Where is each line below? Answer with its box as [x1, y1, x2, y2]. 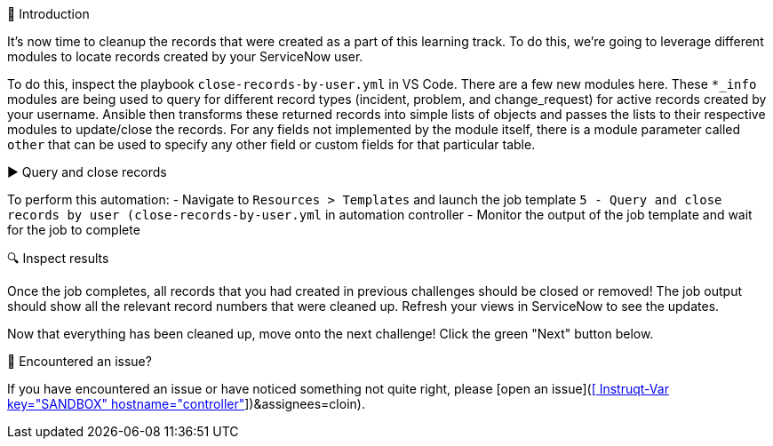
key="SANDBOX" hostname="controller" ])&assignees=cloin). [7, 396, 365, 411]
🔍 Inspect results [7, 251, 109, 266]
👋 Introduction [7, 6, 90, 21]
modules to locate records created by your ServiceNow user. [7, 49, 363, 64]
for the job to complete [7, 222, 140, 237]
